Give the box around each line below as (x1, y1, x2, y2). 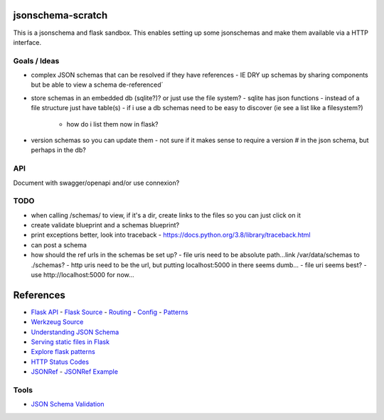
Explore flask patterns (31, 348, 95, 356)
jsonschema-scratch (13, 9, 108, 21)
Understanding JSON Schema (31, 328, 119, 336)
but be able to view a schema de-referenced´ (31, 80, 164, 89)
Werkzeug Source (31, 318, 84, 326)
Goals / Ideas (13, 55, 60, 65)
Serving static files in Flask (31, 338, 110, 346)
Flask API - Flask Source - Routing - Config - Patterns (31, 308, 188, 316)
